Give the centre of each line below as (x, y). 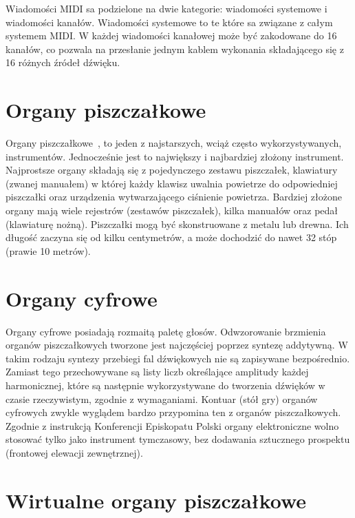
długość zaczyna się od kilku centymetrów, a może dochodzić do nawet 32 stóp (171, 237)
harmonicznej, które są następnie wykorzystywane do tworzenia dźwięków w (165, 385)
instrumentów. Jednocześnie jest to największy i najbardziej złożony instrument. (175, 156)
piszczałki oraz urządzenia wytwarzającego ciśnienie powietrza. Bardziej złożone (174, 197)
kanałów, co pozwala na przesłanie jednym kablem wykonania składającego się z (175, 49)
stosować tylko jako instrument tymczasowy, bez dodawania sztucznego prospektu (178, 439)
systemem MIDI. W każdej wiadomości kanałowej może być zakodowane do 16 (171, 35)
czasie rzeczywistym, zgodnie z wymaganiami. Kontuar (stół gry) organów (162, 398)
